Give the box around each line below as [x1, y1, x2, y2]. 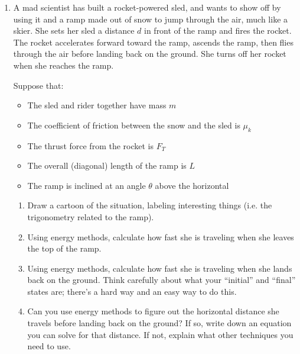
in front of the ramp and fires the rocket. [144, 24, 292, 37]
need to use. [27, 340, 71, 352]
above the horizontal [155, 179, 229, 191]
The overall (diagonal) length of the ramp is [27, 159, 187, 172]
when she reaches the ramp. [13, 59, 114, 71]
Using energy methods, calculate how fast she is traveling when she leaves [27, 230, 294, 243]
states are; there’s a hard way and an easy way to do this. [27, 285, 237, 297]
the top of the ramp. [27, 242, 102, 255]
